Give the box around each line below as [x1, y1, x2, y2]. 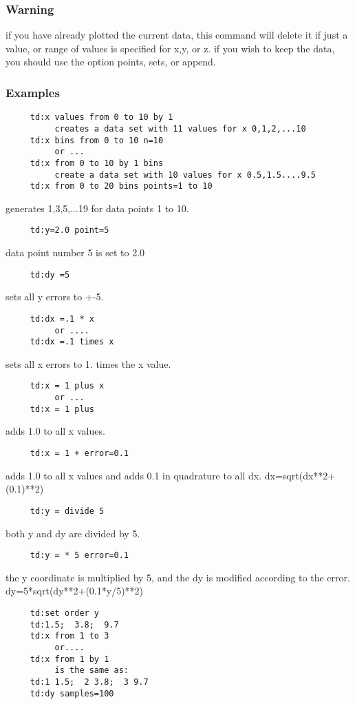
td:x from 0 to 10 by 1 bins [30, 158, 164, 168]
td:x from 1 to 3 [30, 631, 109, 641]
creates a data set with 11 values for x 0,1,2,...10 [54, 123, 306, 134]
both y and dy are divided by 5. [6, 526, 140, 540]
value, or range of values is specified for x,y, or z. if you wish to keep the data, [6, 41, 335, 55]
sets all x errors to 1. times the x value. [6, 356, 171, 371]
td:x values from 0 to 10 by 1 [30, 112, 173, 123]
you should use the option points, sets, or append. [6, 54, 216, 69]
